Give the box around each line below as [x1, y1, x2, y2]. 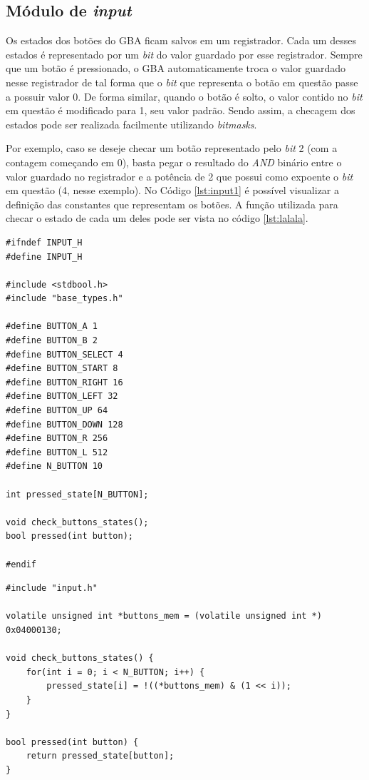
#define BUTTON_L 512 [6, 447, 108, 457]
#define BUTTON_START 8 [6, 363, 118, 374]
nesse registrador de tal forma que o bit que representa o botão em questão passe [6, 74, 358, 89]
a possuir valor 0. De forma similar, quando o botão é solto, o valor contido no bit [6, 88, 363, 103]
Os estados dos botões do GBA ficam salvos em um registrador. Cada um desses [6, 33, 356, 48]
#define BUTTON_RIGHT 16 [6, 377, 123, 388]
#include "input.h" [6, 583, 98, 594]
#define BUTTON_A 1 [6, 321, 98, 332]
